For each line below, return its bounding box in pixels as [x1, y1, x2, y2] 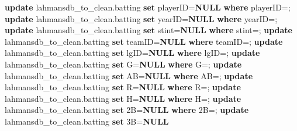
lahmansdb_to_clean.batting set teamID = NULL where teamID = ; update [5, 35, 283, 47]
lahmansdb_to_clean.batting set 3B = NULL [5, 115, 169, 127]
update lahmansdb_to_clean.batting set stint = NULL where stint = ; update [5, 24, 292, 36]
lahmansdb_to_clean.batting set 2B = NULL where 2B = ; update [5, 104, 249, 116]
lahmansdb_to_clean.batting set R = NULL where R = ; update [5, 81, 241, 93]
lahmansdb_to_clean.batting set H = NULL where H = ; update [5, 92, 241, 104]
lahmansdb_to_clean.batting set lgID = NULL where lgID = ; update [5, 47, 260, 59]
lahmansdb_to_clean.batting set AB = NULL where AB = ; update [5, 69, 253, 82]
